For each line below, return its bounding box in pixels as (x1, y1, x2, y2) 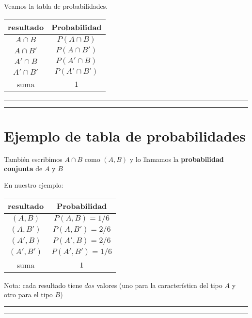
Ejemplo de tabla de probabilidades (4, 126, 246, 145)
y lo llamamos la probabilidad (129, 154, 224, 164)
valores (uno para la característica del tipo (96, 280, 222, 290)
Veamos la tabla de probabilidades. (4, 1, 108, 11)
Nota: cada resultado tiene (4, 280, 82, 290)
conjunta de (4, 163, 43, 174)
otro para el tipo (4, 289, 53, 300)
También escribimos (4, 154, 63, 164)
